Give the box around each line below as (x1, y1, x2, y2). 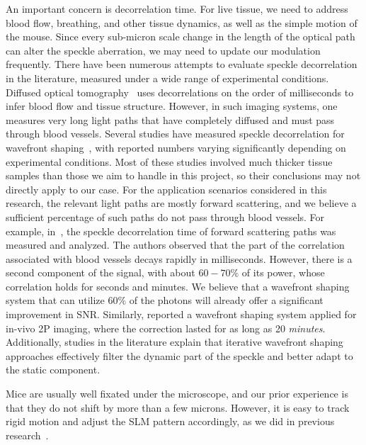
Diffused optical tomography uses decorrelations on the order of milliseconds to (6, 84, 354, 99)
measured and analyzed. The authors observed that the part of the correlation (6, 237, 345, 252)
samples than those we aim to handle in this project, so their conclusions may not (6, 168, 361, 183)
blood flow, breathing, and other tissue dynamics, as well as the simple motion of (6, 15, 358, 30)
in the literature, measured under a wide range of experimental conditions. (6, 70, 329, 85)
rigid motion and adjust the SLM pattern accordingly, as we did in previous (6, 414, 335, 429)
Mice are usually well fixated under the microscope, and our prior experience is (6, 386, 348, 401)
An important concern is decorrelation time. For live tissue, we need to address (6, 1, 348, 16)
